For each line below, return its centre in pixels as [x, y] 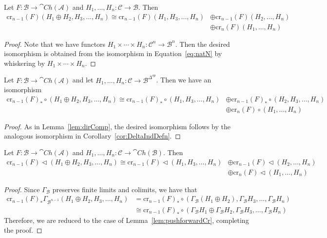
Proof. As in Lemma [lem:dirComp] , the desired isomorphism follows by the [117, 126]
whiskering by [25, 63]
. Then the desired [202, 44]
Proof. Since [22, 189]
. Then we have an [184, 80]
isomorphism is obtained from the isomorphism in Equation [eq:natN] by [113, 53]
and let [83, 80]
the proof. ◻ [23, 229]
